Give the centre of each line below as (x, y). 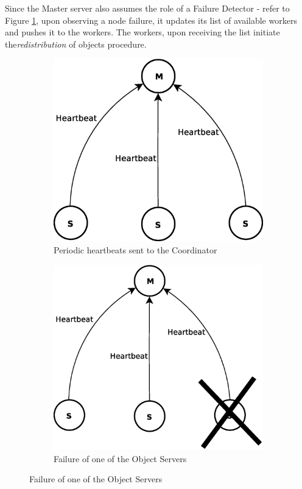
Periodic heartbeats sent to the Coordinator (135, 249)
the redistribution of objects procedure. (76, 44)
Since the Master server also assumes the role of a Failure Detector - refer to (147, 8)
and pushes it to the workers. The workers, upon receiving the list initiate (142, 32)
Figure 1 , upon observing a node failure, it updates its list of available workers (151, 20)
